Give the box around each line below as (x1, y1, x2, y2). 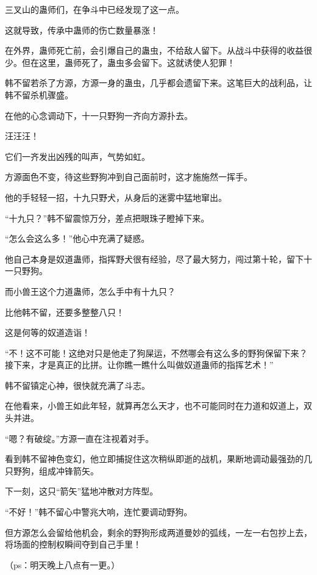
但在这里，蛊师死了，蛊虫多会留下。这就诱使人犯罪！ (21, 56, 235, 68)
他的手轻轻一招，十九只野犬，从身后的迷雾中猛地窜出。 (5, 190, 227, 203)
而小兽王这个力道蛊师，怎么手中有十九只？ (5, 284, 176, 297)
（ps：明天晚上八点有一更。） (5, 558, 120, 571)
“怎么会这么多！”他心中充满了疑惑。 (5, 232, 150, 245)
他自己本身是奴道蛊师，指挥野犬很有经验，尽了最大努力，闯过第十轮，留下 (5, 252, 304, 265)
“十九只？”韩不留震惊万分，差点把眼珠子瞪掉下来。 (5, 211, 210, 224)
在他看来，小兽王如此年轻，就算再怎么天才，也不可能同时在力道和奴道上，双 (5, 399, 312, 412)
